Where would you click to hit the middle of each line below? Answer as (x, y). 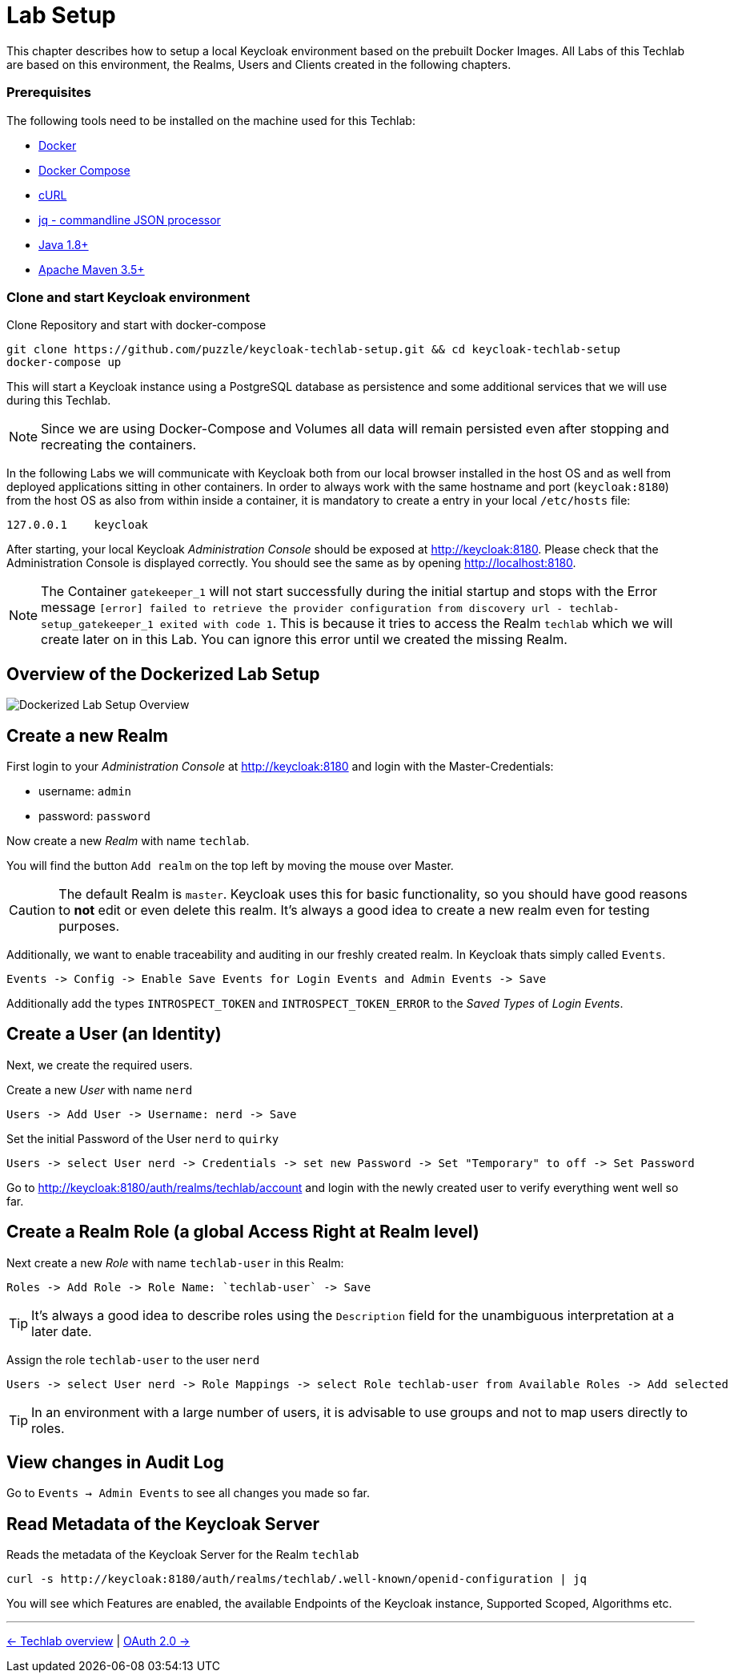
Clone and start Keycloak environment (128, 297)
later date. (62, 1331)
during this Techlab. (59, 401)
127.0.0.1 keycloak (78, 525)
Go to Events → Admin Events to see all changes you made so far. (188, 1493)
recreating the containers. (119, 445)
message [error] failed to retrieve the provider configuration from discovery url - (302, 608)
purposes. (89, 926)
